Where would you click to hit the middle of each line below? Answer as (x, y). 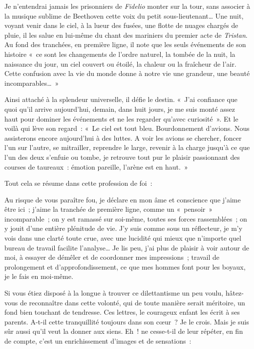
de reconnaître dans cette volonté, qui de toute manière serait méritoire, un (132, 302)
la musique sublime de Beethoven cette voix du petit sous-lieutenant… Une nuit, (124, 15)
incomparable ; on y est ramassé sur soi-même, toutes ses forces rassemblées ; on (126, 218)
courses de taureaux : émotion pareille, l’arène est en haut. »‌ (96, 166)
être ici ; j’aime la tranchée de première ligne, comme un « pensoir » (109, 209)
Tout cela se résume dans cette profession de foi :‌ (78, 183)
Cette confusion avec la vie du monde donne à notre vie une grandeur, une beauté (127, 73)
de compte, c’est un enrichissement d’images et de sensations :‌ (98, 341)
